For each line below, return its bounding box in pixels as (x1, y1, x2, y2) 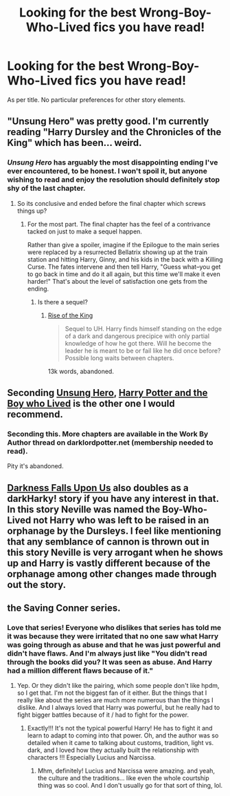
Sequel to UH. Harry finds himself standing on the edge (65, 324, 222, 333)
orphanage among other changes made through (7, 568, 217, 580)
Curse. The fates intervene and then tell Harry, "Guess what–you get (27, 262, 221, 271)
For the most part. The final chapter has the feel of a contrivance (27, 220, 211, 228)
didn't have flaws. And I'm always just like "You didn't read (7, 649, 207, 658)
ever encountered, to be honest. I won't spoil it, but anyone (7, 167, 207, 176)
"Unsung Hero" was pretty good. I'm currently (7, 116, 209, 127)
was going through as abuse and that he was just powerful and (7, 640, 221, 650)
